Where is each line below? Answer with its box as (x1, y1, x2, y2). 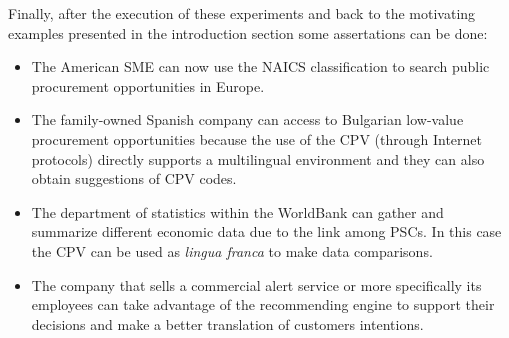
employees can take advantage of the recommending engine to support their (31, 294, 495, 315)
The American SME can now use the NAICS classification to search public (31, 56, 490, 77)
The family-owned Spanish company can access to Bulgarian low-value (31, 109, 464, 130)
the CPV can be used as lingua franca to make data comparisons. (31, 240, 433, 261)
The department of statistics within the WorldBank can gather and (31, 201, 444, 222)
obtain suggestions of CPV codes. (31, 168, 237, 189)
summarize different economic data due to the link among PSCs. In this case (31, 221, 502, 242)
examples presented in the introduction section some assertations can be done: (8, 22, 488, 43)
